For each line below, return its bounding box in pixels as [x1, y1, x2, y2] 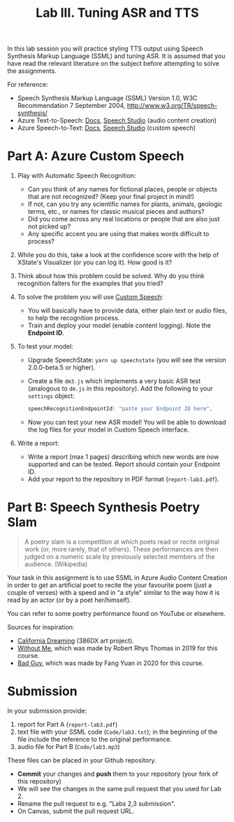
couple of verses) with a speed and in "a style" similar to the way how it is [7, 588, 220, 596]
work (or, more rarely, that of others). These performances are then [24, 544, 219, 553]
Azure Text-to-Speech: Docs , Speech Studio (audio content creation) [17, 116, 217, 125]
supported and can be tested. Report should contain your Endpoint [27, 460, 220, 468]
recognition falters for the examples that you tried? [17, 279, 163, 288]
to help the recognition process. [27, 314, 120, 322]
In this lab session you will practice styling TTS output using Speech [7, 44, 204, 53]
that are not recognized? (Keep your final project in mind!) [27, 193, 194, 201]
